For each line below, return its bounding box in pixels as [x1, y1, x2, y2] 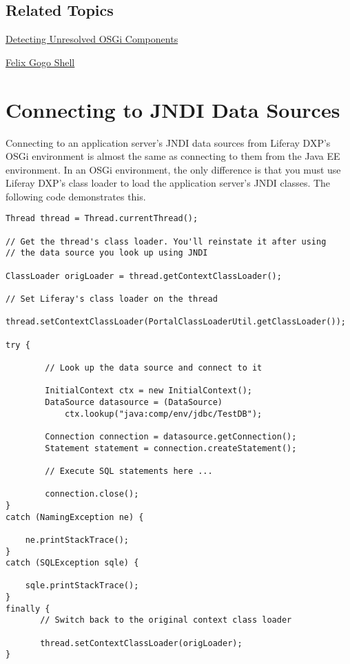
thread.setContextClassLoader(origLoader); [40, 638, 243, 648]
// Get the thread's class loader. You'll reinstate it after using [6, 236, 327, 247]
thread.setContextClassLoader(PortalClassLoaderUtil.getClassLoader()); [6, 317, 346, 327]
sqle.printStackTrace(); [25, 581, 139, 591]
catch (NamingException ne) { [6, 512, 144, 522]
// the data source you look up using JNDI [6, 248, 208, 258]
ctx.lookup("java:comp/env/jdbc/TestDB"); [64, 408, 262, 419]
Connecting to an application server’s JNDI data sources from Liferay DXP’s [6, 135, 331, 149]
